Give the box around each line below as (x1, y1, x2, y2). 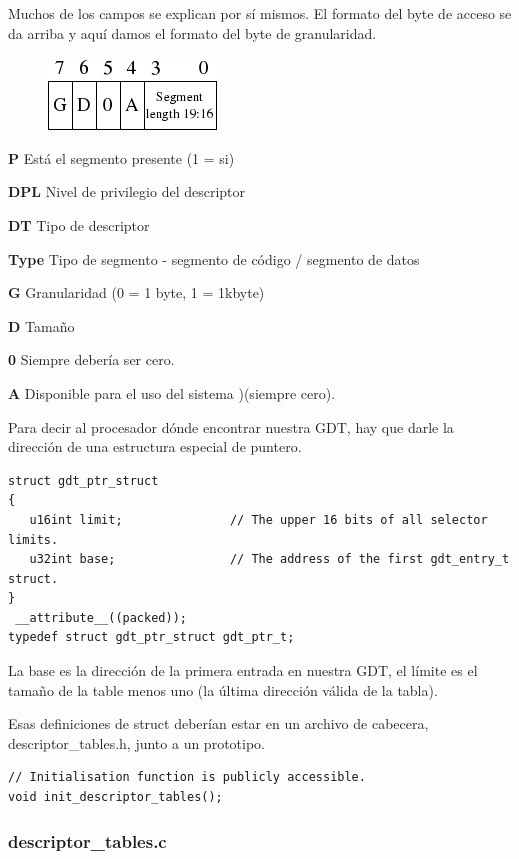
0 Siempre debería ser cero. (8, 349, 175, 370)
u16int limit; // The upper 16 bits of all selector (29, 512, 488, 527)
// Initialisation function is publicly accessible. (8, 770, 366, 785)
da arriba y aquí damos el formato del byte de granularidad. (8, 22, 377, 43)
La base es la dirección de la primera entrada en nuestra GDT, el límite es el (8, 660, 478, 681)
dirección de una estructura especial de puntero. (8, 436, 302, 457)
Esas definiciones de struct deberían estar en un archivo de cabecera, (8, 713, 429, 734)
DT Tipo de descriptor (8, 214, 150, 235)
